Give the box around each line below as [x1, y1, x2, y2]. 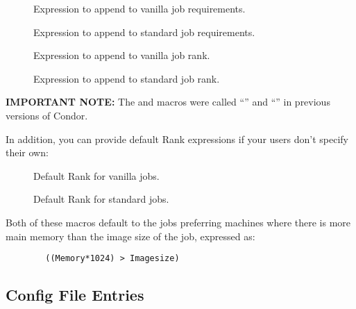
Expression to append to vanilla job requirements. [33, 1, 246, 15]
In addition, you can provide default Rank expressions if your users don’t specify [6, 131, 348, 146]
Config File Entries [6, 284, 144, 306]
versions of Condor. [6, 108, 88, 122]
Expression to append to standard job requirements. [33, 24, 255, 39]
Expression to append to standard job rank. [33, 71, 220, 85]
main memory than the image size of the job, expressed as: [6, 228, 255, 243]
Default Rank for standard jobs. [33, 192, 169, 206]
